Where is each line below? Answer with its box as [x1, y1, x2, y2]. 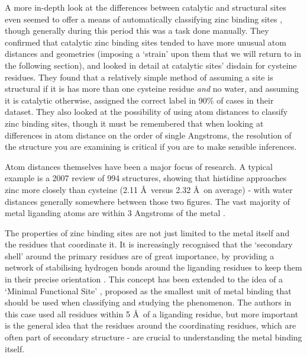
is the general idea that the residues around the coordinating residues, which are [5, 319, 296, 332]
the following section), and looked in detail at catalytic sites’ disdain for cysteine [5, 59, 297, 71]
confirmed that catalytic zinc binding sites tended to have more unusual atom [5, 36, 286, 48]
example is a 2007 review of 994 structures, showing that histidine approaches [5, 172, 287, 184]
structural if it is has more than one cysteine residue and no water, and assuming [5, 82, 299, 95]
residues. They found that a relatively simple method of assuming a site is [5, 70, 273, 83]
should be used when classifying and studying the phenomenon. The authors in [5, 296, 292, 308]
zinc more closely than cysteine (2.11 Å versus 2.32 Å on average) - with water [5, 183, 293, 195]
